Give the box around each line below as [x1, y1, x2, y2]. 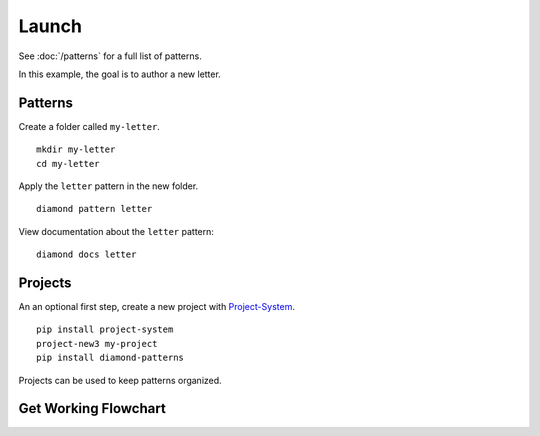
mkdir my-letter [36, 144, 116, 155]
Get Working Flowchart [18, 400, 167, 417]
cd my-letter [36, 158, 100, 169]
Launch [18, 15, 82, 37]
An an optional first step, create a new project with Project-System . [18, 301, 295, 313]
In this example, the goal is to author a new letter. [18, 68, 222, 80]
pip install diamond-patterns [36, 352, 185, 364]
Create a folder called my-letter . [18, 120, 160, 132]
